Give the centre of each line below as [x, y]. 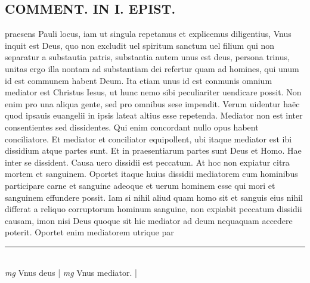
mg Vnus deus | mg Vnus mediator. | [71, 273]
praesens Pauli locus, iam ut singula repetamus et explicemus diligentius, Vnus [148, 34]
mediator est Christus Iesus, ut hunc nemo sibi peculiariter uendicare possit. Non [153, 92]
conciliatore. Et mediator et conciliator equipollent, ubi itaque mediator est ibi [148, 139]
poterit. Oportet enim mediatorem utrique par [89, 232]
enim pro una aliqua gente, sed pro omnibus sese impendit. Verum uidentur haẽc [152, 103]
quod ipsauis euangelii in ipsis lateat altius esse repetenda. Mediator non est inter [154, 115]
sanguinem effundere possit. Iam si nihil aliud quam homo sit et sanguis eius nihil [154, 197]
